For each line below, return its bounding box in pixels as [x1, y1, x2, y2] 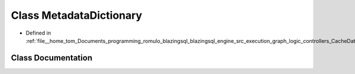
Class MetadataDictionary [11, 9, 143, 22]
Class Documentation [11, 53, 93, 63]
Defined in [25, 29, 51, 36]
